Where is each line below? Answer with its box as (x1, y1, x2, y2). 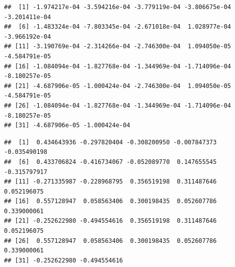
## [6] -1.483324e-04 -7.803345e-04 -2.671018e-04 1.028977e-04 (4, 23, 231, 31)
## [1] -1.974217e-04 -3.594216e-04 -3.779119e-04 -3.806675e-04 (4, 4, 231, 11)
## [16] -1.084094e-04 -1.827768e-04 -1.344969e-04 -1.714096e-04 (4, 62, 231, 70)
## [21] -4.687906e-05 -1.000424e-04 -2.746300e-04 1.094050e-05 (4, 82, 231, 90)
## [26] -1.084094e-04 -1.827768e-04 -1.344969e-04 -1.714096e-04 (4, 102, 231, 109)
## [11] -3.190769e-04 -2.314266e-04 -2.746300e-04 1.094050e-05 (4, 43, 231, 50)
